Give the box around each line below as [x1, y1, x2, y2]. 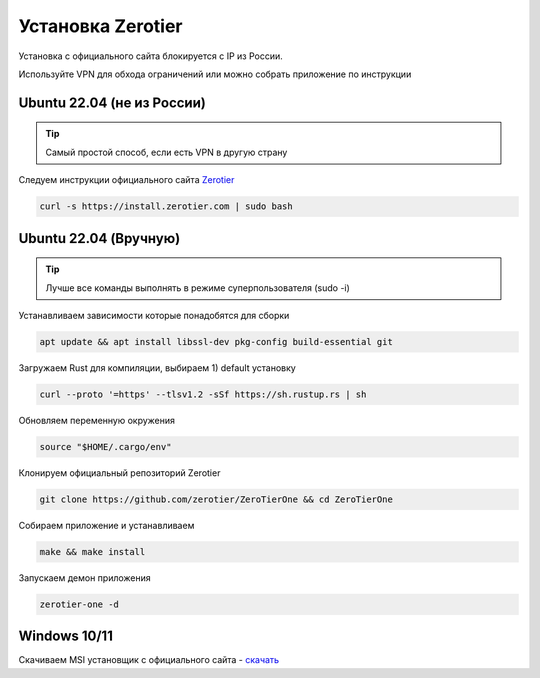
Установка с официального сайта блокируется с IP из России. [18, 50, 284, 62]
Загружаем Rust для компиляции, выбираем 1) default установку [18, 361, 297, 374]
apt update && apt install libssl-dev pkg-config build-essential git [39, 336, 394, 347]
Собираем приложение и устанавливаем [18, 519, 195, 531]
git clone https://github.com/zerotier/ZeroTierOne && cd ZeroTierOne [39, 493, 394, 505]
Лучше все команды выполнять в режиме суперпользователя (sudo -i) [45, 281, 350, 294]
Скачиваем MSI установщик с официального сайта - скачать [18, 654, 280, 666]
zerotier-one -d [39, 598, 120, 610]
